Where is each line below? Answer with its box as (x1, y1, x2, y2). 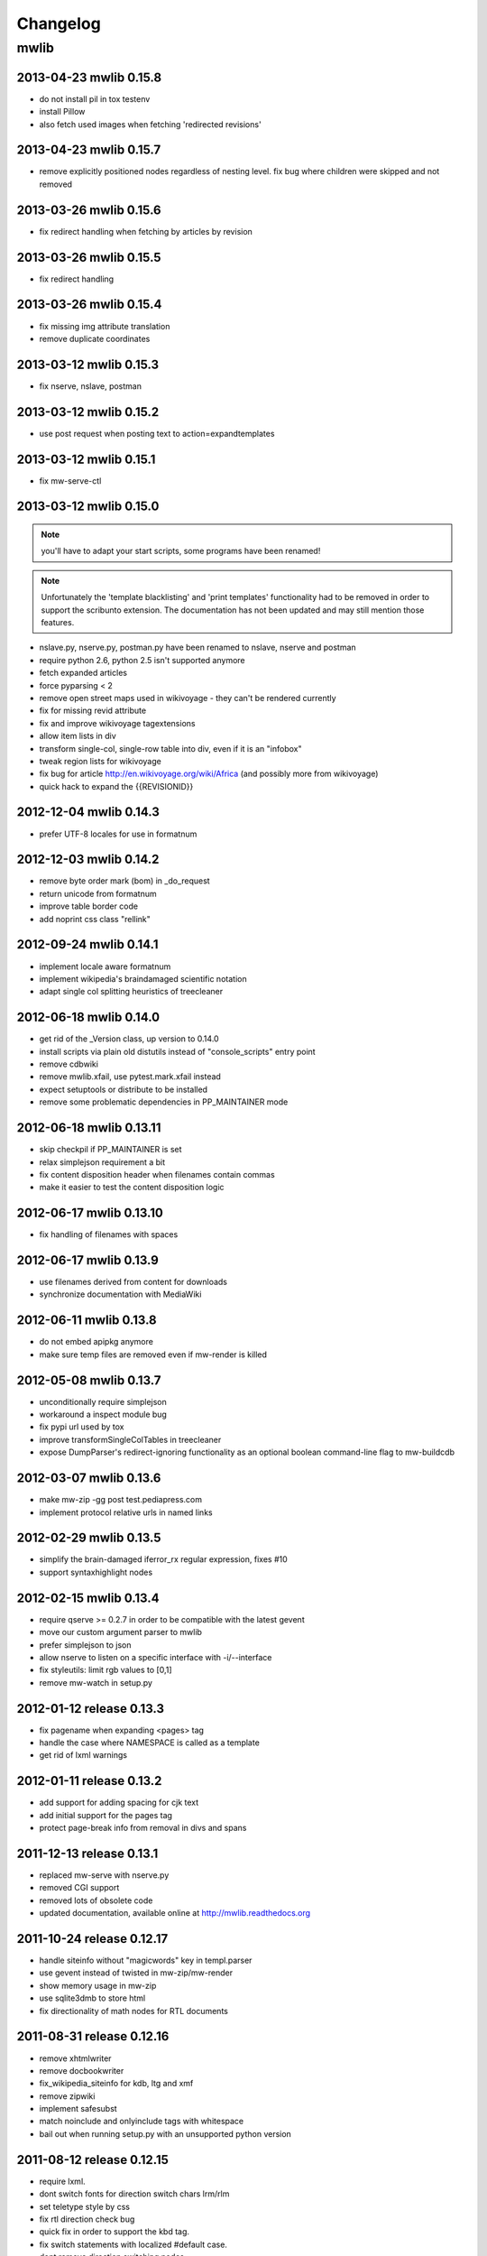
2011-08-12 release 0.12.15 (16, 2152, 169, 2168)
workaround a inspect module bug (39, 1409, 167, 1420)
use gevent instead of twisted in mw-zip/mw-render (39, 1967, 234, 1978)
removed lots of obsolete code (39, 1895, 153, 1906)
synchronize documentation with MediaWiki (39, 1289, 202, 1299)
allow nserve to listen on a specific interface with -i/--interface (39, 1651, 272, 1662)
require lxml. (39, 2176, 86, 2187)
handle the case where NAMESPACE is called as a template (39, 1737, 261, 1748)
